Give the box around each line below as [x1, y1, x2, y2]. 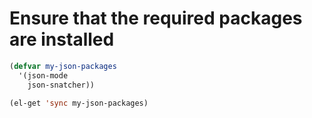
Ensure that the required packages [9, 7, 303, 30]
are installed [9, 28, 115, 51]
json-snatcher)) [27, 80, 96, 90]
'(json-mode [18, 70, 69, 81]
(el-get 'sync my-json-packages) [9, 98, 149, 108]
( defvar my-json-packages [9, 61, 117, 71]
